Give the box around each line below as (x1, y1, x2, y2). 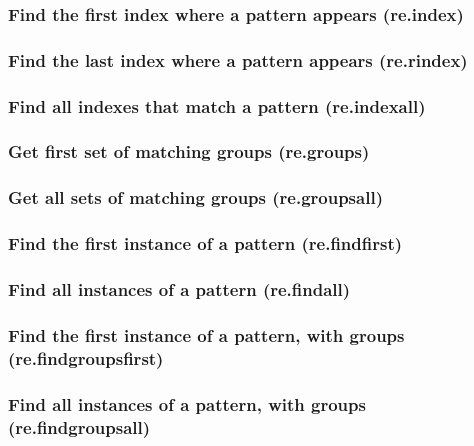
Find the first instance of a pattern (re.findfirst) (8, 231, 403, 256)
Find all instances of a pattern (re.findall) (8, 276, 351, 301)
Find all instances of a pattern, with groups (8, 391, 366, 416)
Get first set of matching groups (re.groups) (8, 139, 370, 164)
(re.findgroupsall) (8, 414, 151, 439)
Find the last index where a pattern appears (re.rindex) (8, 47, 468, 72)
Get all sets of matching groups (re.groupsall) (8, 185, 383, 210)
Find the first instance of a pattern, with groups (8, 322, 405, 347)
